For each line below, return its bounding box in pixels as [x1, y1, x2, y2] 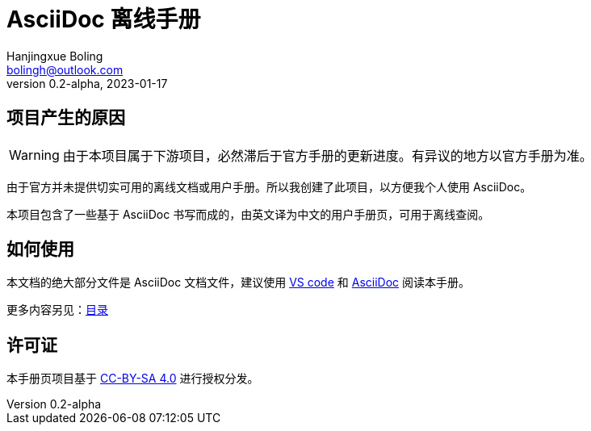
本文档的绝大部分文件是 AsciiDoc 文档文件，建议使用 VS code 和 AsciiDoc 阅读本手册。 [6, 275, 470, 290]
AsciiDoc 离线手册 [6, 6, 201, 33]
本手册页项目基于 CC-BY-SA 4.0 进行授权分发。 [6, 371, 259, 386]
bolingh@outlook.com [6, 62, 124, 77]
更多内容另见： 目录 [6, 303, 108, 317]
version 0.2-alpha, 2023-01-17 [6, 76, 168, 90]
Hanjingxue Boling [6, 48, 103, 63]
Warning [9, 146, 60, 163]
